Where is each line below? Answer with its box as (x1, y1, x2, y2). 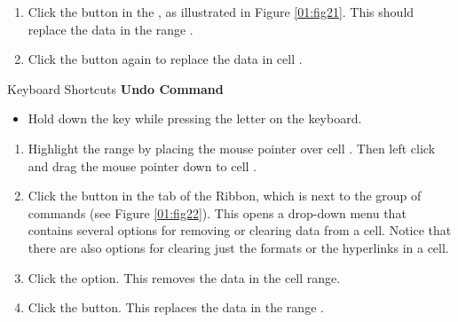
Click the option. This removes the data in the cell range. (28, 268, 341, 287)
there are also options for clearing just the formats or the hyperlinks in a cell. (28, 238, 449, 256)
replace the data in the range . (28, 20, 193, 38)
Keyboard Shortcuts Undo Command (7, 79, 224, 98)
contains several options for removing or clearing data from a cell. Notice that (28, 221, 452, 240)
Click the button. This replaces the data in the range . (28, 298, 324, 317)
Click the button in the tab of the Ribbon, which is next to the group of (28, 186, 422, 205)
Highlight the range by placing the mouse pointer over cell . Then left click (28, 138, 436, 157)
